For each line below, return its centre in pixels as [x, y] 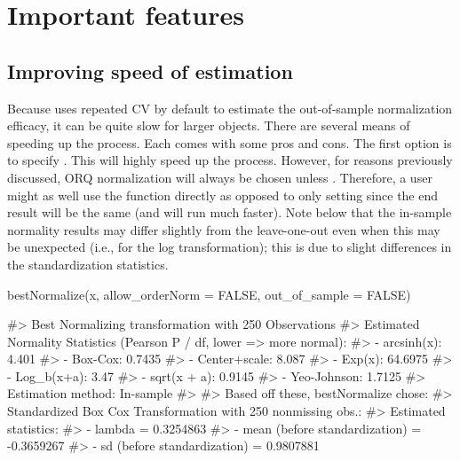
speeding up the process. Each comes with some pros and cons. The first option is [230, 142]
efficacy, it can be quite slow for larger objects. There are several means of [209, 125]
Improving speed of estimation [150, 70]
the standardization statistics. [88, 264]
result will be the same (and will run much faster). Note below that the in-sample [230, 212]
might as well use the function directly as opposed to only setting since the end [223, 195]
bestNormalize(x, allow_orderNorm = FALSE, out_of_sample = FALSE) [209, 294]
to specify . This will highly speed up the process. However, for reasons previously [230, 160]
